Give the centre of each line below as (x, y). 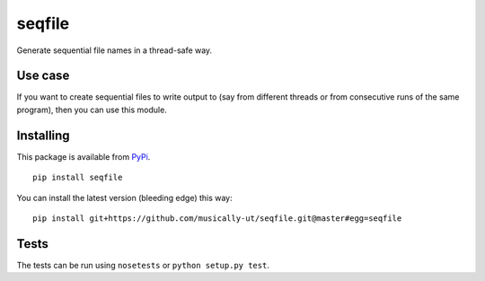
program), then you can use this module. (92, 110)
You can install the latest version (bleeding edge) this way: (124, 198)
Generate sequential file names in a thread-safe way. (115, 50)
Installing (44, 135)
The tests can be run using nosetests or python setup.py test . (143, 265)
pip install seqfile (78, 178)
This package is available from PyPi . (84, 156)
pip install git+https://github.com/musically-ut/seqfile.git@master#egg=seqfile (217, 218)
